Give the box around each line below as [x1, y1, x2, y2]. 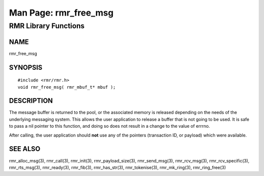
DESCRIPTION [9, 97, 53, 105]
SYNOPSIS [9, 63, 43, 72]
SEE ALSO [9, 145, 41, 153]
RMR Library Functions [9, 21, 85, 30]
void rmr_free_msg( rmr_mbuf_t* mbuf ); [18, 84, 116, 90]
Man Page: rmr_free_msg [9, 7, 114, 18]
